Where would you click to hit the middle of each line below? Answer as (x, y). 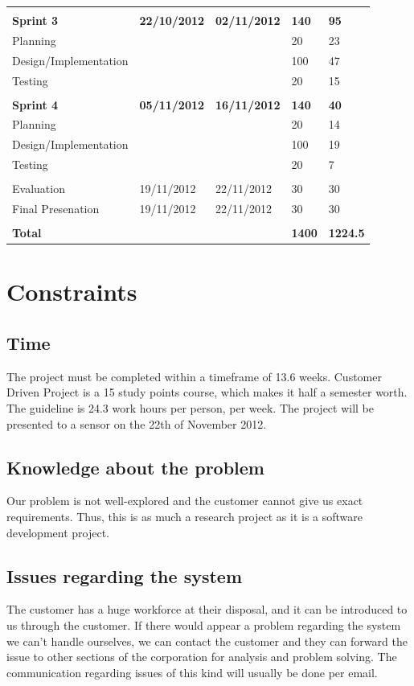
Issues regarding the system (125, 575)
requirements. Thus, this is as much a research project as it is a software (185, 517)
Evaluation (39, 189)
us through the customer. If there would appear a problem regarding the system (204, 625)
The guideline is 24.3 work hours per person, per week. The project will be (191, 408)
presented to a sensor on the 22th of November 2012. (137, 423)
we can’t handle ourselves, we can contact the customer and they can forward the (207, 641)
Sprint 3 (35, 20)
